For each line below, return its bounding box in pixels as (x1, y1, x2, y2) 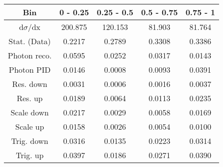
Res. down (12, 78, 48, 89)
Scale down (10, 107, 49, 118)
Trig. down (11, 135, 49, 146)
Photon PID (9, 64, 51, 75)
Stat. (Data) (8, 35, 51, 47)
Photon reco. (8, 50, 52, 61)
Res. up (17, 92, 43, 104)
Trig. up (16, 149, 44, 161)
